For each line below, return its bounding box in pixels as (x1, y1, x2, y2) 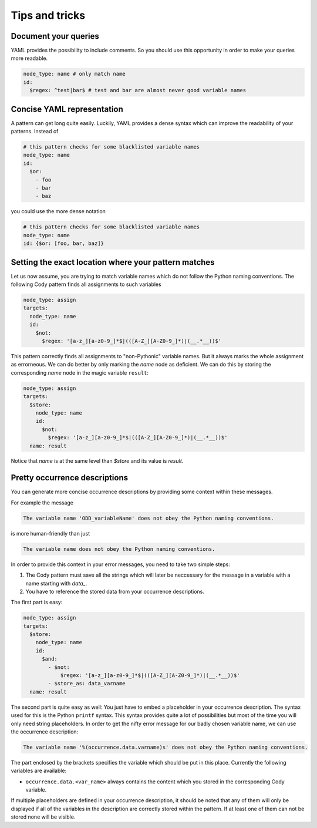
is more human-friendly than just (11, 530, 90, 537)
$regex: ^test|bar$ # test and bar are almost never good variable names (29, 87, 247, 94)
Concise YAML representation (11, 104, 123, 114)
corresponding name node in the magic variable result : (11, 369, 149, 376)
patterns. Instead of (11, 128, 59, 135)
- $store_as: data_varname (48, 680, 126, 687)
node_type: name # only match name (23, 70, 126, 78)
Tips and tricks (11, 9, 85, 22)
